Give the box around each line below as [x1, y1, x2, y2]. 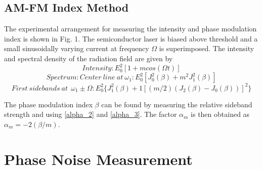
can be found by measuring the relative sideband [101, 99, 252, 109]
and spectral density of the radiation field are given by [4, 53, 173, 63]
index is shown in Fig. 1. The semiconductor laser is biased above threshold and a [4, 33, 258, 44]
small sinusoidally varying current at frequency [4, 43, 149, 54]
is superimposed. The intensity [159, 43, 254, 54]
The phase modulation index [4, 99, 93, 109]
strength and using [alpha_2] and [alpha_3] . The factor [4, 109, 177, 119]
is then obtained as [191, 109, 250, 119]
